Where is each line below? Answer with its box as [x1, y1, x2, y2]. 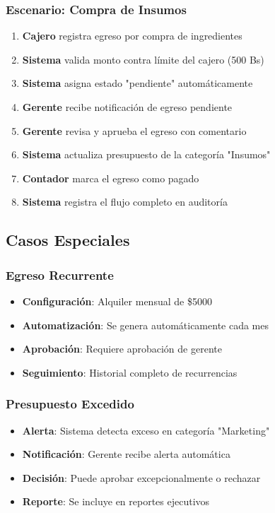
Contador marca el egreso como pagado [22, 170, 199, 185]
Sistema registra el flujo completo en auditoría [22, 194, 228, 209]
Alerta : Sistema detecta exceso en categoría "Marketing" [22, 423, 270, 437]
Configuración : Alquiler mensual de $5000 [22, 293, 212, 308]
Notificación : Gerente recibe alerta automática [22, 447, 230, 461]
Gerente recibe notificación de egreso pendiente [22, 100, 233, 114]
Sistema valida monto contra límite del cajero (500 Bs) [22, 52, 264, 66]
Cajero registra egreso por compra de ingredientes [22, 28, 242, 43]
